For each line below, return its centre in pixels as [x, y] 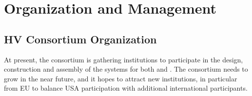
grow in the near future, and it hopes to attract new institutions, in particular [121, 78]
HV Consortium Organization [80, 39]
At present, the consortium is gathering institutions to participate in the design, [124, 59]
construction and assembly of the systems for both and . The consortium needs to [126, 69]
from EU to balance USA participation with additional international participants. [126, 88]
